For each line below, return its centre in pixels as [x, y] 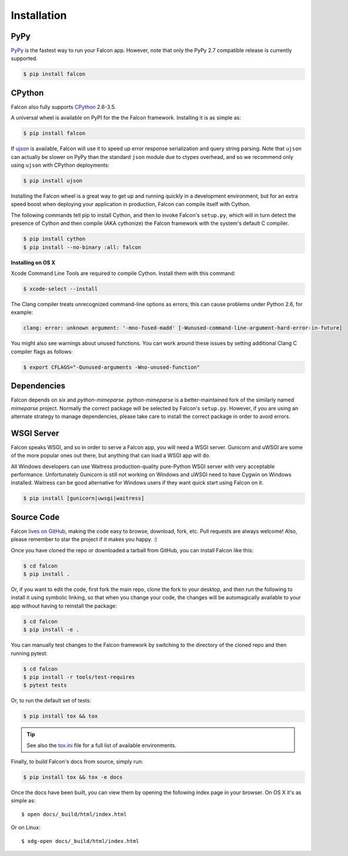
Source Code [35, 517]
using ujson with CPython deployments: [60, 165]
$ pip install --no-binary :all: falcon [82, 247]
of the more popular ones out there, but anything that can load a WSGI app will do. [111, 456]
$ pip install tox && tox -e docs [73, 777]
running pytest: [29, 653]
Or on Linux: [26, 828]
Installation [39, 15]
